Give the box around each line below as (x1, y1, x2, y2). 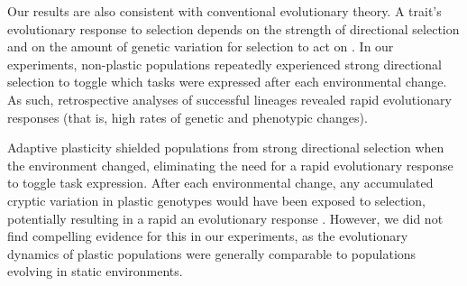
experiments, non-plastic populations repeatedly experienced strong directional (7, 54, 442, 73)
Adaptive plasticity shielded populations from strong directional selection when (7, 138, 444, 157)
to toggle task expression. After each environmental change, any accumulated (7, 173, 434, 192)
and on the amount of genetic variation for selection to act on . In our (7, 37, 394, 56)
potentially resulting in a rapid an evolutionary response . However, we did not (7, 208, 444, 227)
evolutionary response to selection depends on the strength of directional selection (7, 19, 460, 38)
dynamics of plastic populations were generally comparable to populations (7, 244, 417, 263)
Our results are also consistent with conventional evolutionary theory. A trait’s (7, 2, 442, 20)
